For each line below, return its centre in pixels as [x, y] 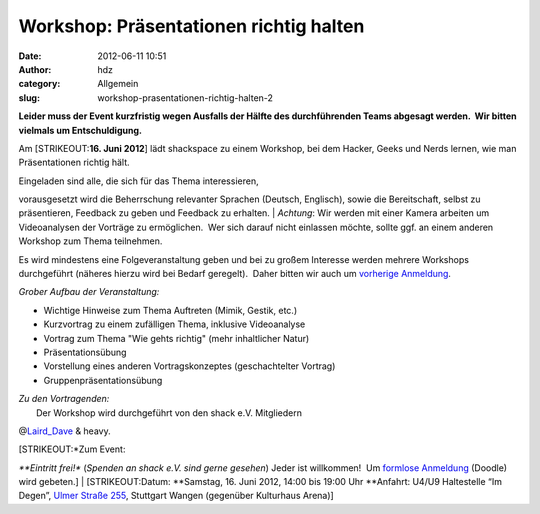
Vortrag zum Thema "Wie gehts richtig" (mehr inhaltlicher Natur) [176, 338]
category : [39, 84]
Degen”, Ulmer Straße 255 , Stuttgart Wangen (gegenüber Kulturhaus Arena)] [176, 496]
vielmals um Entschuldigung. [80, 130]
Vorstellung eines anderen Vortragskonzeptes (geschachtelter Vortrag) [189, 366]
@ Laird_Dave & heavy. [64, 431]
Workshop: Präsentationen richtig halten [191, 26]
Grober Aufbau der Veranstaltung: [89, 292]
